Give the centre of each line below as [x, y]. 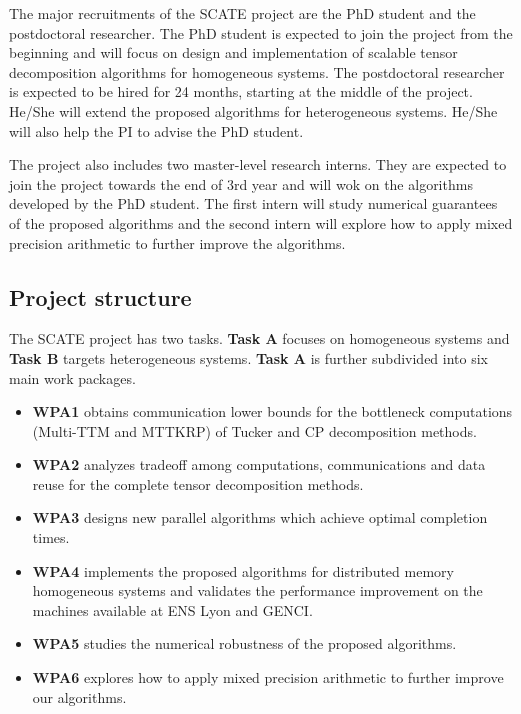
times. [51, 537]
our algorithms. [79, 696]
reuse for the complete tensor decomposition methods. [198, 483]
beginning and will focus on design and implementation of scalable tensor [233, 52]
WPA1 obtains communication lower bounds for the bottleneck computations [272, 411]
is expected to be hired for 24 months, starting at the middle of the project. [241, 91]
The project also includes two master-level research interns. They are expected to [258, 164]
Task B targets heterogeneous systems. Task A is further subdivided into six [248, 357]
